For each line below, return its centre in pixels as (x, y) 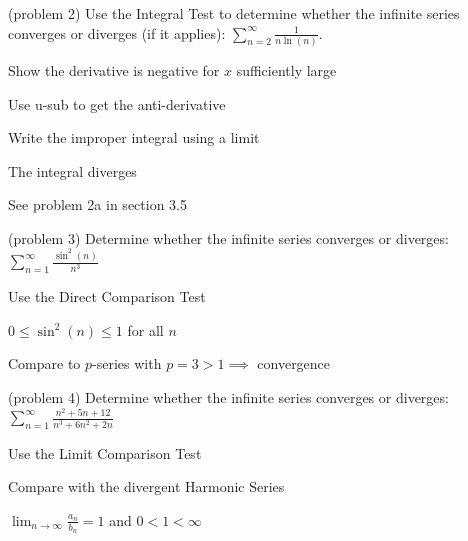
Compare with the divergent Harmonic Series (146, 486)
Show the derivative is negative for (114, 69)
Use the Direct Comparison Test (107, 296)
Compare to (44, 363)
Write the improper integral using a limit (134, 137)
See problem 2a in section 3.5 (97, 204)
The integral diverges (72, 170)
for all (145, 329)
